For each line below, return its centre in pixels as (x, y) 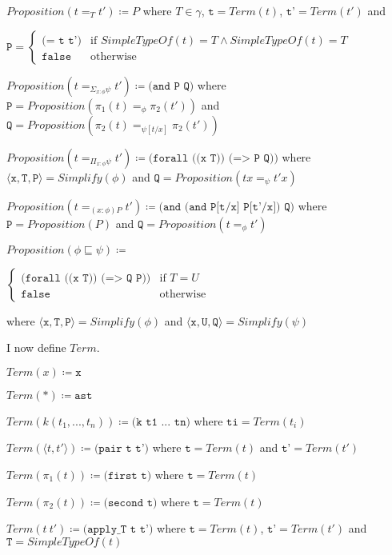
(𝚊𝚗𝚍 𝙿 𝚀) (171, 86)
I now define (36, 347)
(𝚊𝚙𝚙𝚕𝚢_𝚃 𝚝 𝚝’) (118, 530)
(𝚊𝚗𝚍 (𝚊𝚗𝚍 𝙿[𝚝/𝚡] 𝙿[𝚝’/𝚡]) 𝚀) (226, 207)
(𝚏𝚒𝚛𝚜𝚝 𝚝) (128, 475)
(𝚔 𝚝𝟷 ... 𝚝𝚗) (161, 422)
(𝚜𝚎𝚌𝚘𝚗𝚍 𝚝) (130, 503)
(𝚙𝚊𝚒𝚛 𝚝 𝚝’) (122, 449)
